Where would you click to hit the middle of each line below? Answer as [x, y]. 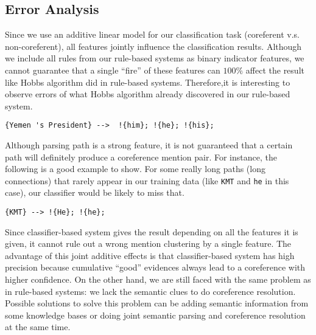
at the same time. [38, 327]
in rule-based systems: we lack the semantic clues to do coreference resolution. [150, 291]
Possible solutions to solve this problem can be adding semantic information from [157, 303]
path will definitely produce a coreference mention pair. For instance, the [141, 157]
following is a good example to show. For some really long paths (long [135, 169]
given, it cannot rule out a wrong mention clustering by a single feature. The [148, 243]
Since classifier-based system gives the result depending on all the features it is [152, 231]
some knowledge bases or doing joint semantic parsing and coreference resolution [155, 315]
